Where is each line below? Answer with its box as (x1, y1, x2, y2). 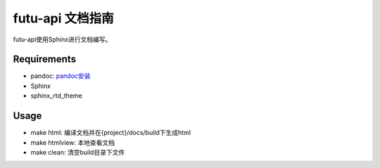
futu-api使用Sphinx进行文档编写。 (13, 35, 112, 44)
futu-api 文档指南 (13, 11, 114, 26)
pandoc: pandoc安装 (30, 72, 91, 80)
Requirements (13, 53, 77, 65)
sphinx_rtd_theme (30, 91, 82, 100)
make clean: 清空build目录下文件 (30, 148, 125, 156)
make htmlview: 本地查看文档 (30, 138, 115, 147)
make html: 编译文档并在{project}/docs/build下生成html (30, 129, 191, 137)
